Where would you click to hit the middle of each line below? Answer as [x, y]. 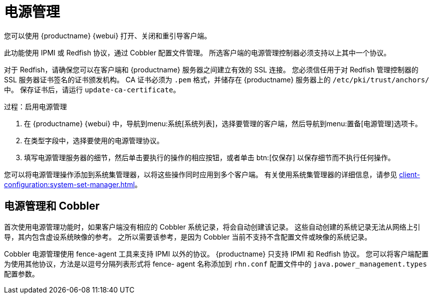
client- [409, 174]
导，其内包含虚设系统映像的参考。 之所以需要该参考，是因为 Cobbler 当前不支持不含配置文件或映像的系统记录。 [188, 237]
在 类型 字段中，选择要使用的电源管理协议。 [94, 140]
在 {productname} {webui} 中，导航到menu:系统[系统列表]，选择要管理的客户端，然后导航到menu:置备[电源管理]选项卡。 [223, 123]
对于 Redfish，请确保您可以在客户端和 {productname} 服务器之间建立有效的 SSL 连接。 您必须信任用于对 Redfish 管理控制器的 [211, 69]
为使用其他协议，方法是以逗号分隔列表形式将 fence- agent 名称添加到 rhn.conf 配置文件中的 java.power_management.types [216, 264]
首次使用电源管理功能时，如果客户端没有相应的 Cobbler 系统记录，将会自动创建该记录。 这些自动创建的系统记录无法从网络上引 [212, 227]
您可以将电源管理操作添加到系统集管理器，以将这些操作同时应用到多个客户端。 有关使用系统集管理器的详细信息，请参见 [201, 174]
